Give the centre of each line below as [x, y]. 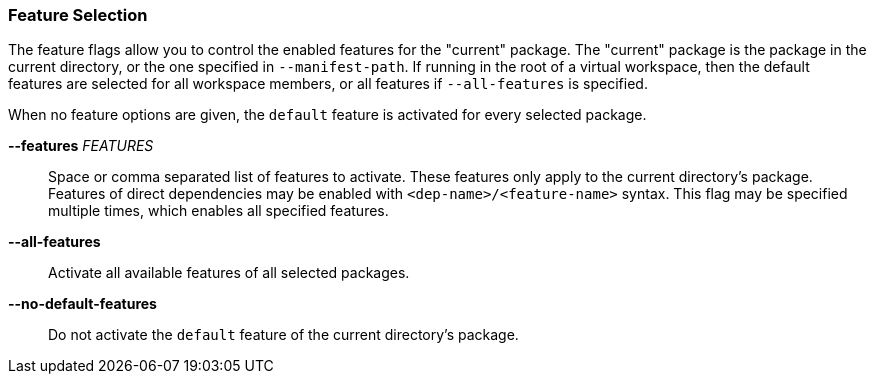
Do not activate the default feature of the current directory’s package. [283, 335]
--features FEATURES [81, 146]
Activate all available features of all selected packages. [229, 273]
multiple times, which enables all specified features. [218, 211]
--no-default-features [82, 304]
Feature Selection [78, 15]
